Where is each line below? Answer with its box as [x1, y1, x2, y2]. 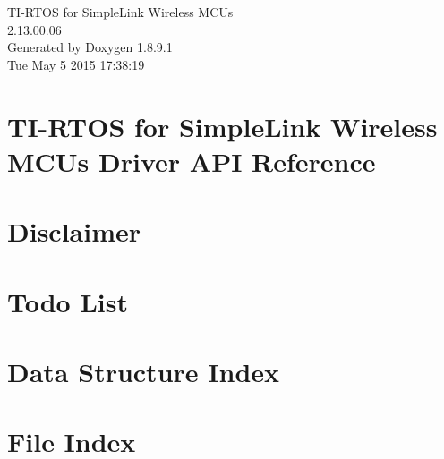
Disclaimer [7, 213, 141, 250]
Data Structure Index [7, 353, 280, 389]
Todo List [7, 283, 128, 319]
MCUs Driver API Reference [7, 142, 376, 179]
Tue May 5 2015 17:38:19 [7, 55, 145, 73]
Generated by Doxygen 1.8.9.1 [7, 38, 173, 56]
